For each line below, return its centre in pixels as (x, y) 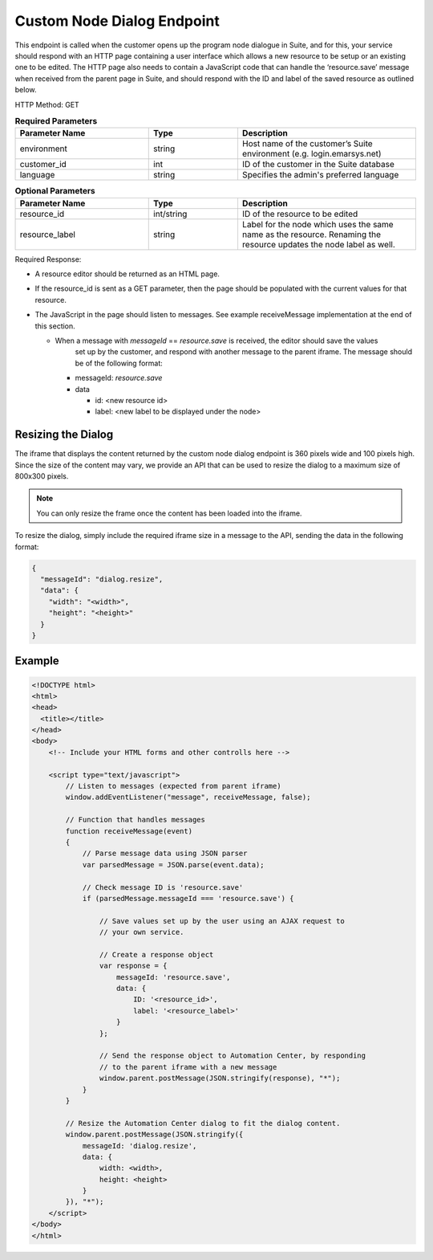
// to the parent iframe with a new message (188, 1067)
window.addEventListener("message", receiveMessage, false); (188, 797)
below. (26, 90)
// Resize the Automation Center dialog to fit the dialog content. (203, 1123)
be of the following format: (119, 363)
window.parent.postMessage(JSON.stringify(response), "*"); (220, 1079)
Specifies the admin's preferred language (320, 175)
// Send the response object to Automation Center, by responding (233, 1056)
